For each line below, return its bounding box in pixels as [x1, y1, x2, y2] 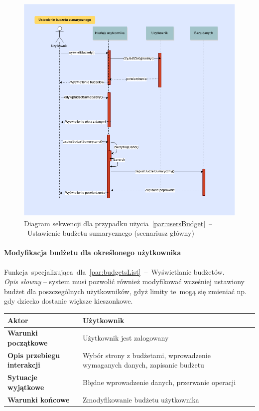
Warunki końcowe [7, 394, 70, 405]
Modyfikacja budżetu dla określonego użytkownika [4, 247, 181, 258]
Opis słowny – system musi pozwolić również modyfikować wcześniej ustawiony [4, 276, 245, 287]
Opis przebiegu [7, 350, 60, 360]
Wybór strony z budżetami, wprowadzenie [82, 350, 211, 360]
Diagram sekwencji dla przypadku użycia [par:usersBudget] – [24, 218, 213, 228]
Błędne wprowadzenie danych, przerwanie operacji [82, 377, 236, 388]
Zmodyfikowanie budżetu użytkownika [82, 394, 199, 405]
